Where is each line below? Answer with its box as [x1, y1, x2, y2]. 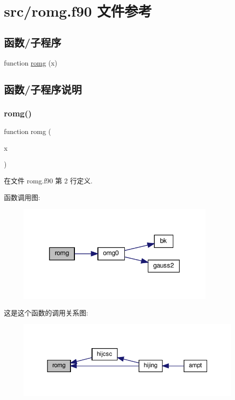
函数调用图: [4, 192, 40, 202]
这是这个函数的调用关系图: [4, 307, 88, 317]
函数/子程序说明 [4, 81, 82, 96]
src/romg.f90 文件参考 [4, 1, 152, 21]
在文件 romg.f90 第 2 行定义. [4, 175, 93, 185]
